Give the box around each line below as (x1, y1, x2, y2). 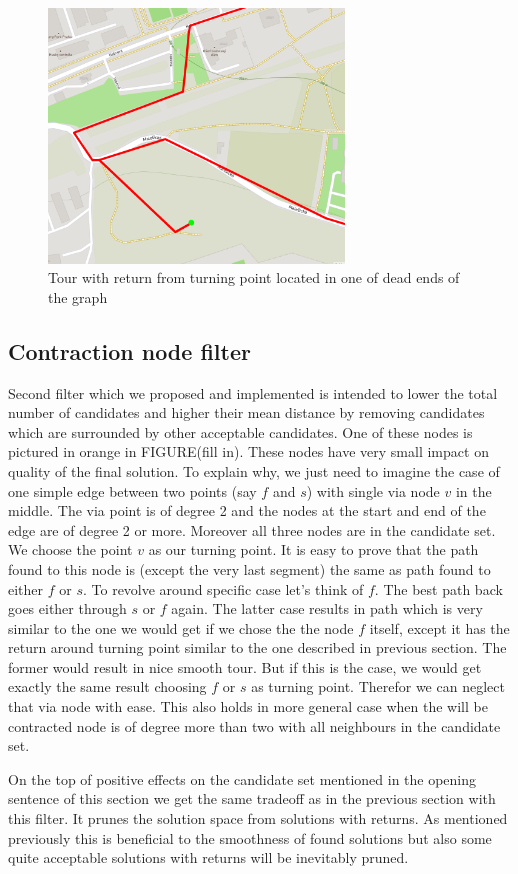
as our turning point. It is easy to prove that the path (148, 539, 479, 560)
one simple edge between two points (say (8, 480, 257, 501)
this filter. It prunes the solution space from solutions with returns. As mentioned (8, 808, 508, 829)
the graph (48, 286, 108, 307)
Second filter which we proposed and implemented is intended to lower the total (8, 382, 498, 403)
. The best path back (374, 578, 503, 599)
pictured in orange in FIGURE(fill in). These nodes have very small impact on (8, 441, 489, 462)
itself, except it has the (369, 617, 510, 638)
